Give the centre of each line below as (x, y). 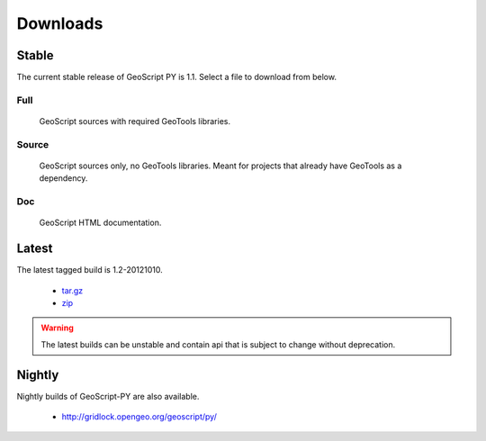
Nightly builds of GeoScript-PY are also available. (108, 396)
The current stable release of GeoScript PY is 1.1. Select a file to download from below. (177, 77)
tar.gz (72, 290)
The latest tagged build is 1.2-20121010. (90, 270)
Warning (57, 328)
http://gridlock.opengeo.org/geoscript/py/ (139, 417)
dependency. (63, 178)
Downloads (60, 23)
